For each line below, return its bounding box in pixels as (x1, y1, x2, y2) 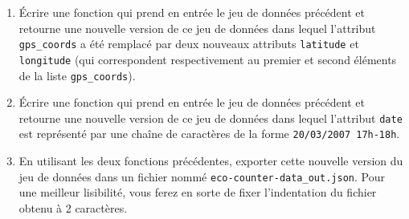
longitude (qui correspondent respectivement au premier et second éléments (18, 51, 397, 67)
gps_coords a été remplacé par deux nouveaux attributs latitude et (18, 35, 359, 52)
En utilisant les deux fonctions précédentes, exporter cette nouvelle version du (18, 152, 403, 169)
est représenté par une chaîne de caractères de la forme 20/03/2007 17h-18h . (18, 125, 400, 142)
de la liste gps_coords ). (18, 67, 136, 83)
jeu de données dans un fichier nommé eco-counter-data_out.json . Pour (18, 168, 385, 185)
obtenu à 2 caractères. (18, 199, 128, 216)
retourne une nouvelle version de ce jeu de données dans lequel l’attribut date (18, 109, 403, 126)
